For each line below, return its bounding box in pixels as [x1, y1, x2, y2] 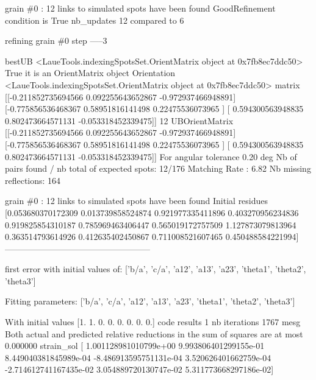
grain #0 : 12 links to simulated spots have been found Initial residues [5, 194, 268, 207]
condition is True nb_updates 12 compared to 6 [5, 13, 184, 26]
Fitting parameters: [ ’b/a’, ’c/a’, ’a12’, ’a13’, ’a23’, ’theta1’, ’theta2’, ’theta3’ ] [5, 295, 295, 308]
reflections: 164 [5, 174, 61, 186]
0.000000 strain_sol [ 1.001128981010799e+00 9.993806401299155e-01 [5, 339, 265, 352]
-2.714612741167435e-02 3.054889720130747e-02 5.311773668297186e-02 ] [5, 363, 274, 376]
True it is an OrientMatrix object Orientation [5, 66, 176, 79]
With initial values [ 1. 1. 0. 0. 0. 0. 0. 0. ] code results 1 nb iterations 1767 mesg [5, 315, 301, 328]
